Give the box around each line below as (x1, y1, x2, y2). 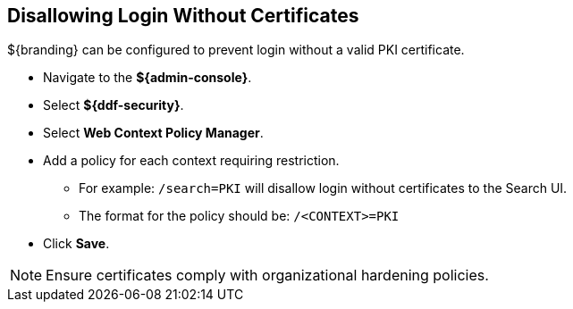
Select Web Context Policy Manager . (43, 125, 264, 141)
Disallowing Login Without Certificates (7, 4, 359, 27)
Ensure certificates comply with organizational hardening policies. (46, 266, 489, 285)
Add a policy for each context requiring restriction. (43, 153, 340, 169)
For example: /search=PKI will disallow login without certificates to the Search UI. (79, 180, 568, 196)
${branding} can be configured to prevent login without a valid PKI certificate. (7, 42, 465, 58)
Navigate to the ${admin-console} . (43, 70, 252, 86)
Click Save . (43, 236, 110, 252)
